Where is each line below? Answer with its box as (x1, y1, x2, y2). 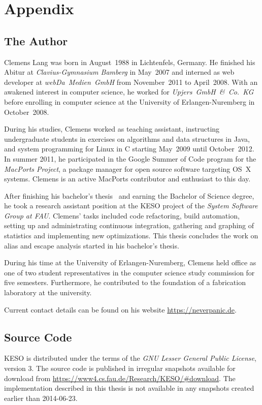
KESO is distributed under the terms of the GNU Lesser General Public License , (4, 353, 256, 363)
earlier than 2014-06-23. (4, 392, 78, 403)
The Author (4, 33, 68, 48)
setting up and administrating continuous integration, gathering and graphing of (4, 220, 254, 231)
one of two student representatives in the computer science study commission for (4, 267, 255, 277)
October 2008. (4, 106, 49, 117)
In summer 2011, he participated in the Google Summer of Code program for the (4, 153, 256, 164)
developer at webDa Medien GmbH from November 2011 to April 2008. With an (4, 76, 258, 87)
